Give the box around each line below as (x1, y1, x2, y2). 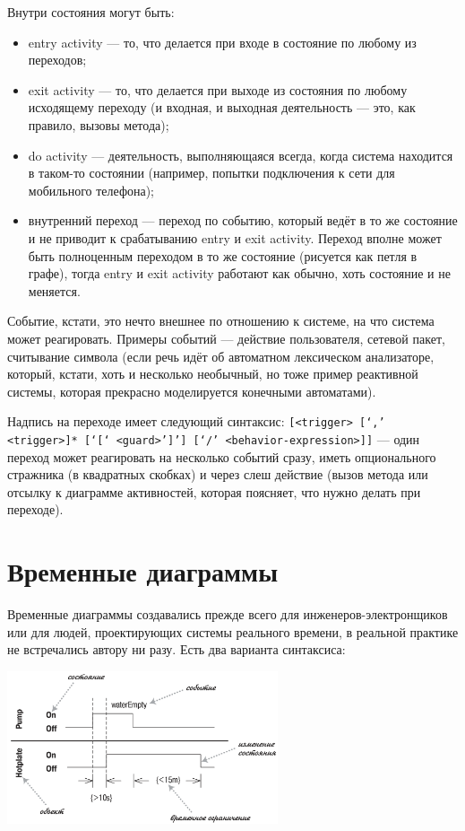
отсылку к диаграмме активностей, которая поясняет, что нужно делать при (7, 482, 421, 501)
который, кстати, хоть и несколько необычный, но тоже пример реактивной (7, 364, 418, 383)
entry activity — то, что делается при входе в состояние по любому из (28, 32, 417, 51)
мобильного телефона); (28, 180, 155, 199)
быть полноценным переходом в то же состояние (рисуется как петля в (28, 246, 418, 265)
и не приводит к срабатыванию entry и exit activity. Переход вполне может (28, 228, 442, 247)
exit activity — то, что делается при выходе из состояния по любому (28, 80, 408, 99)
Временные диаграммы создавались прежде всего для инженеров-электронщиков (7, 605, 448, 624)
